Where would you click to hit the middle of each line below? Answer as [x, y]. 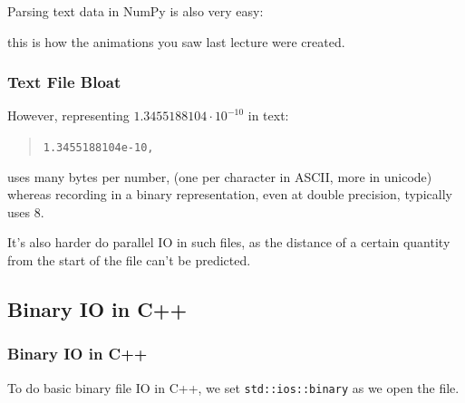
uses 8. [26, 211]
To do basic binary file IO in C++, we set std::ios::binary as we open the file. [233, 387]
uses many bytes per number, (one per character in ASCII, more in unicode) [220, 176]
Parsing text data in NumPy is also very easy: [136, 11]
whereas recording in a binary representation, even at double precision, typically [230, 194]
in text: [268, 115]
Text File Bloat [64, 82]
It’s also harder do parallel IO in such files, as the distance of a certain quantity [229, 242]
